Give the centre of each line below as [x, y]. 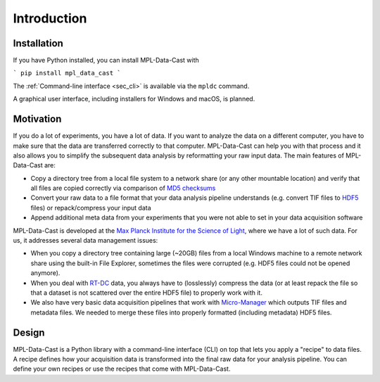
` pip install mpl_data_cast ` [67, 73]
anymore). [45, 273]
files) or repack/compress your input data [91, 208]
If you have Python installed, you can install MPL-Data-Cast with [106, 61]
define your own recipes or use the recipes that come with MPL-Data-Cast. [122, 369]
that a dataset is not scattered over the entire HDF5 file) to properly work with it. [147, 293]
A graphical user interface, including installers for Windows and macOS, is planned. [134, 99]
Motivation [37, 119]
